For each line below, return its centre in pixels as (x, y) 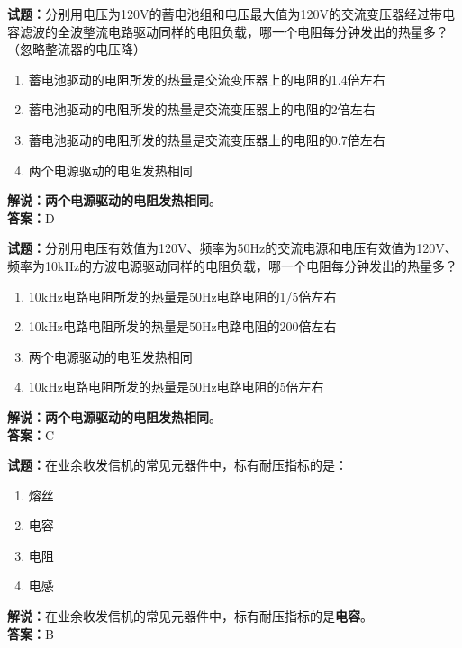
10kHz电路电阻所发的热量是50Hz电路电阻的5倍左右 (176, 387)
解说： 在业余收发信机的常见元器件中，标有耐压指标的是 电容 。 (190, 616)
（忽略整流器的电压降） (77, 49)
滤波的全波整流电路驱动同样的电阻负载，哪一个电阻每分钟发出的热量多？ (234, 31)
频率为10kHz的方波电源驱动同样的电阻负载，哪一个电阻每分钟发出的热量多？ (233, 265)
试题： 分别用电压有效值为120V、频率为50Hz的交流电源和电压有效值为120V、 (232, 248)
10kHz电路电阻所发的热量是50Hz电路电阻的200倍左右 (182, 326)
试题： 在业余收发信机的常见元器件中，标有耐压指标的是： (177, 465)
